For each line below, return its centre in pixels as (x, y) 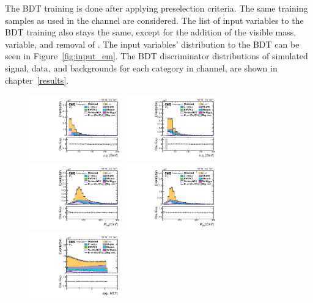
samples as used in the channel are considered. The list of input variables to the (154, 20)
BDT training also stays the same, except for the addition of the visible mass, (151, 32)
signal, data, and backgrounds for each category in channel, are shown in (141, 68)
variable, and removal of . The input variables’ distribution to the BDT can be (152, 44)
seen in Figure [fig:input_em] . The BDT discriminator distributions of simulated (156, 56)
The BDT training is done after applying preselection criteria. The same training (156, 8)
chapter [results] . (37, 80)
